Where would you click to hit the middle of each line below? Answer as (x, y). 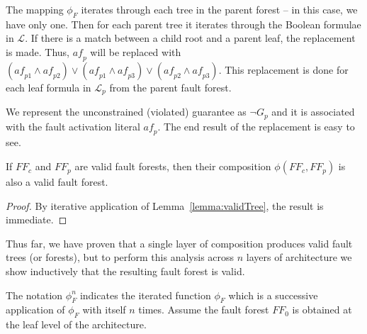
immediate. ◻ (36, 219)
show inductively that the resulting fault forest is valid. (125, 271)
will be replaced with (136, 51)
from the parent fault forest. (170, 87)
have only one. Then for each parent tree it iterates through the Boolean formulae (183, 24)
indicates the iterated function (145, 295)
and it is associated (313, 112)
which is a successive (273, 295)
